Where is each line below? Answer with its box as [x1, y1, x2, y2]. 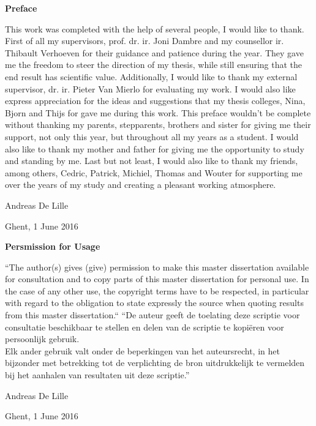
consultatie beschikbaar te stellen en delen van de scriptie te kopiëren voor [5, 320, 284, 333]
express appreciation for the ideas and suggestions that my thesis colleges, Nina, [5, 94, 306, 107]
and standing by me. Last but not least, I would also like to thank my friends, [5, 154, 298, 167]
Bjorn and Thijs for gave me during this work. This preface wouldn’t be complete [5, 106, 311, 119]
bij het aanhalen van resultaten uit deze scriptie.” [5, 368, 190, 381]
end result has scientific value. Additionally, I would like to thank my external [5, 70, 298, 83]
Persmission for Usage [5, 240, 100, 253]
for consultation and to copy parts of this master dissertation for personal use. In [5, 272, 309, 285]
